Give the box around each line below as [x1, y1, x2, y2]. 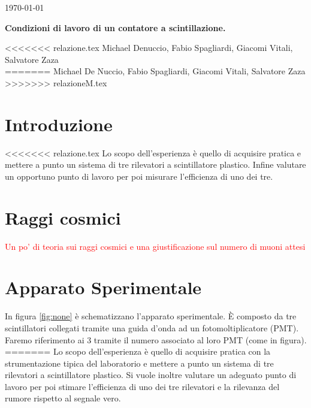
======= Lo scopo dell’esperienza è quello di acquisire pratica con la [5, 345, 271, 358]
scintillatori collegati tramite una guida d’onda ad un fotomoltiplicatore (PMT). [5, 321, 299, 334]
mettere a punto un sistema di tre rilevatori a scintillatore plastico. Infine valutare [5, 158, 306, 171]
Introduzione [5, 111, 113, 136]
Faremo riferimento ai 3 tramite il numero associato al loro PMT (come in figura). [5, 333, 307, 346]
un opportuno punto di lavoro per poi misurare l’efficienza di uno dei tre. [5, 170, 273, 182]
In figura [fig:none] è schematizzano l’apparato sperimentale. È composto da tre [5, 310, 297, 322]
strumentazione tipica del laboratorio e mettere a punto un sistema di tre [5, 356, 274, 369]
